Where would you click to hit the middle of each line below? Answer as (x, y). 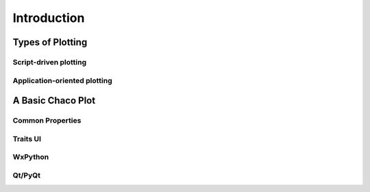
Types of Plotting (50, 42)
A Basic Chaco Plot (54, 100)
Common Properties (47, 121)
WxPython (31, 157)
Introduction (49, 18)
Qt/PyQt (27, 175)
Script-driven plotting (50, 62)
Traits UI (27, 139)
